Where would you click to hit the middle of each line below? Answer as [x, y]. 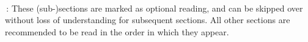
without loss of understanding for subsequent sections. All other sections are [148, 20]
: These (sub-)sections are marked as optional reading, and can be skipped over [155, 8]
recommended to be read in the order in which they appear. [117, 31]
